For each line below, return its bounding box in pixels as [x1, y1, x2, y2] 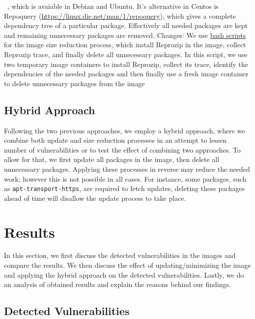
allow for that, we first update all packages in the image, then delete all [4, 154, 220, 164]
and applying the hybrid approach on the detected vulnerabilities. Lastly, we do [4, 269, 244, 280]
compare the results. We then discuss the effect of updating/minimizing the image [4, 260, 251, 270]
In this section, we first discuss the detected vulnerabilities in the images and [4, 250, 236, 260]
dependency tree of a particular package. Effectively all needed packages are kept [4, 20, 248, 31]
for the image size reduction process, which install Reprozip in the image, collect [4, 39, 246, 50]
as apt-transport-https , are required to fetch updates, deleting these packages [4, 183, 245, 193]
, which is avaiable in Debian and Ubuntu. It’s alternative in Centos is [7, 1, 219, 11]
